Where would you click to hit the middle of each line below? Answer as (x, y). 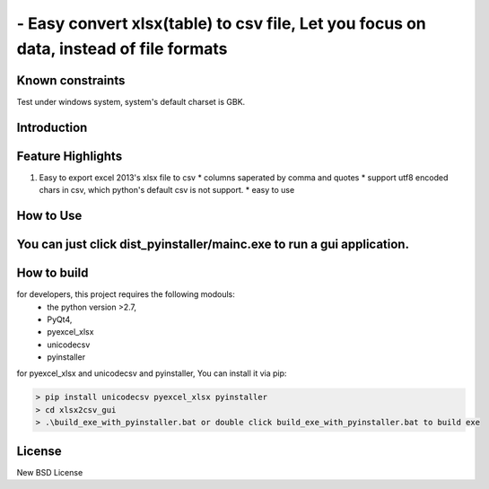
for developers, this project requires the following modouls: (126, 294)
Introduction (52, 127)
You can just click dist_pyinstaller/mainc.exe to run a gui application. (213, 244)
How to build (52, 273)
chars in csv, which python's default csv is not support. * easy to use (167, 190)
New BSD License (50, 472)
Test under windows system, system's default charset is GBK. (131, 101)
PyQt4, (60, 319)
